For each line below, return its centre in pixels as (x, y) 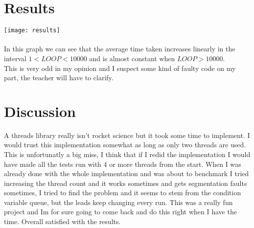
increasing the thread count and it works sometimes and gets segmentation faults (126, 183)
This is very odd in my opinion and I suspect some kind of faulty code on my (120, 68)
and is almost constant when (132, 58)
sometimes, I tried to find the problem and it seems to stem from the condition (123, 193)
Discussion (40, 111)
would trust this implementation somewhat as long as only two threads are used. (125, 145)
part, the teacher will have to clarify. (59, 78)
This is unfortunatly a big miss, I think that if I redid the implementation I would (127, 154)
